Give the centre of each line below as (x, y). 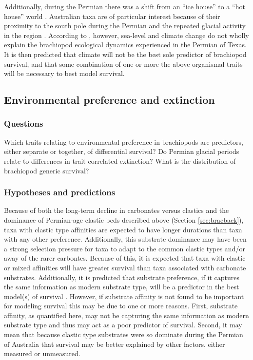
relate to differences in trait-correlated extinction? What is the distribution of (120, 161)
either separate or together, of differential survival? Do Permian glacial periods (122, 151)
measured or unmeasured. (42, 353)
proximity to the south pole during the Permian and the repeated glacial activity (125, 26)
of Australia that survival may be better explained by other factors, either (115, 344)
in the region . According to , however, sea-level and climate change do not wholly (126, 35)
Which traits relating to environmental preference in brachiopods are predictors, (124, 142)
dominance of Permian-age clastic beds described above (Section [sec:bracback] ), (124, 219)
